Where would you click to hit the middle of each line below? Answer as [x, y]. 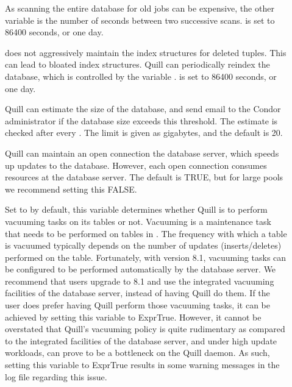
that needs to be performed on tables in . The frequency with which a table [146, 233]
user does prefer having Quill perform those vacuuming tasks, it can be [137, 305]
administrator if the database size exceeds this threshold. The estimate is [141, 120]
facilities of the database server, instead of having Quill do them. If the [137, 293]
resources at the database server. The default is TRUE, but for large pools [144, 177]
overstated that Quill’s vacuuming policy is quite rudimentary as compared [145, 329]
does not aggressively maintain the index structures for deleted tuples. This [146, 52]
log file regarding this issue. [56, 376]
